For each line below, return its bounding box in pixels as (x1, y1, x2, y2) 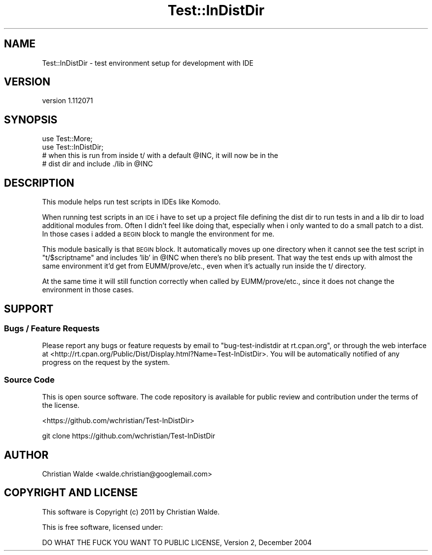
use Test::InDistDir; (42, 143, 104, 152)
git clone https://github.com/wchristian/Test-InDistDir (42, 432, 216, 440)
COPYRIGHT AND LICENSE (4, 486, 138, 499)
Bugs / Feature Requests (4, 323, 100, 333)
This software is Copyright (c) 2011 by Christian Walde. (42, 507, 220, 516)
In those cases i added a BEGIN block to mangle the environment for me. (42, 230, 275, 238)
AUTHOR (4, 448, 49, 461)
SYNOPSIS (4, 113, 58, 126)
